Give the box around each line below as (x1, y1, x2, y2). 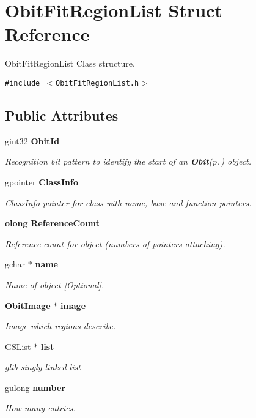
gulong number (5, 381, 65, 394)
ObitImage (5, 299, 51, 312)
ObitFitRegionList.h (56, 78, 139, 88)
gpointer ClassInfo (5, 175, 78, 188)
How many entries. (5, 401, 76, 414)
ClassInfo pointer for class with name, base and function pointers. (5, 196, 252, 209)
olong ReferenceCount (5, 217, 100, 230)
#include (5, 78, 40, 88)
